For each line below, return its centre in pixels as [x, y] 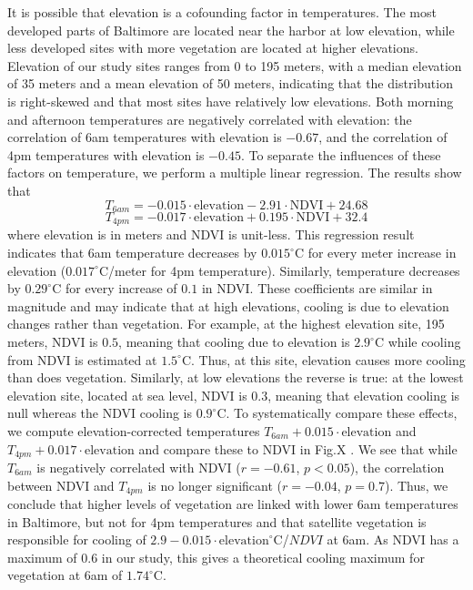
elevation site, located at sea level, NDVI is [127, 395]
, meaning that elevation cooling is [364, 395]
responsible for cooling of [77, 539]
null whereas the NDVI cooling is [100, 413]
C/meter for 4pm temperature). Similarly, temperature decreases [279, 270]
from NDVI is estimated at [82, 359]
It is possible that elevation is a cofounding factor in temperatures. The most [222, 12]
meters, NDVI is [53, 341]
